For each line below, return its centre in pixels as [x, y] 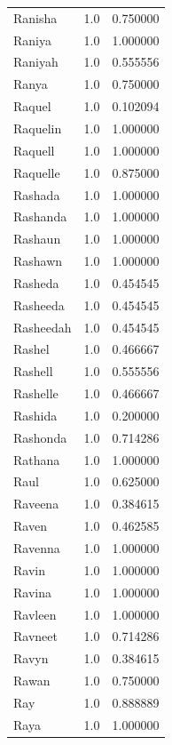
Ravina [32, 592]
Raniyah [36, 62]
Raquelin [38, 128]
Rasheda [36, 282]
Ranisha [35, 17]
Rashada [37, 194]
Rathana [37, 459]
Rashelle [36, 393]
